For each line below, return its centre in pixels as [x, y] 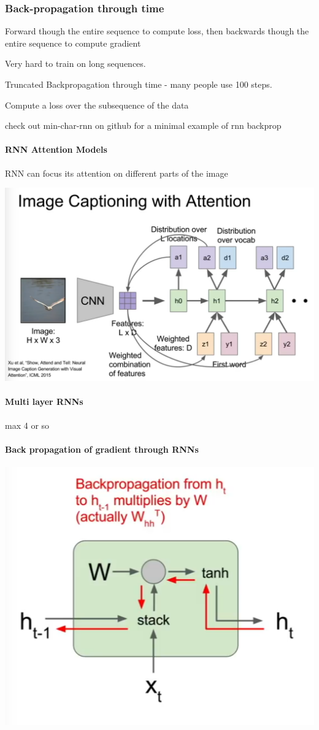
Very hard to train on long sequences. [75, 63]
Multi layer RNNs [44, 401]
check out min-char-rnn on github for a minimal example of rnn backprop [143, 125]
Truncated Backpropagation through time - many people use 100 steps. [139, 84]
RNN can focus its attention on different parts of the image [117, 173]
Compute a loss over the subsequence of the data [97, 105]
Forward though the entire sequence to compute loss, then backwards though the [157, 31]
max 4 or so [27, 425]
